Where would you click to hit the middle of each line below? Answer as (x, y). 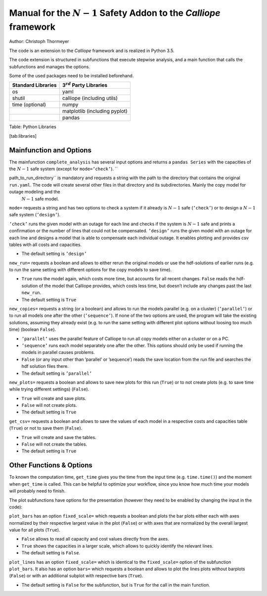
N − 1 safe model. (40, 199)
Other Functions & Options (51, 465)
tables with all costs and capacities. (45, 245)
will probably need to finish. (37, 491)
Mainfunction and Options (50, 150)
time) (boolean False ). (33, 330)
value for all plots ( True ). (35, 530)
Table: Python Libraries (33, 127)
